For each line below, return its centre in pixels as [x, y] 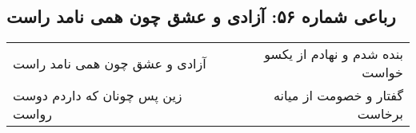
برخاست [380, 114]
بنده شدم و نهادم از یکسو [334, 54]
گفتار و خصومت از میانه [338, 96]
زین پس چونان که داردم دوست [98, 96]
